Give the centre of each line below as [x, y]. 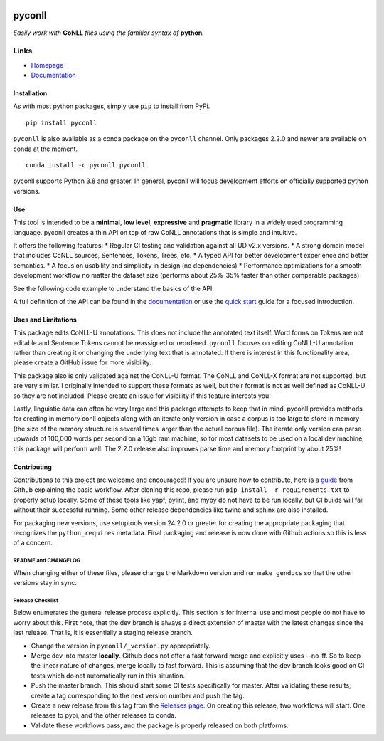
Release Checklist [36, 600]
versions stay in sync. [45, 583]
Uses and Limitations [45, 320]
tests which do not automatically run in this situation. [108, 676]
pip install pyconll [62, 122]
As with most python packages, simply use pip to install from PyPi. [112, 106]
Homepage [47, 65]
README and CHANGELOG [47, 561]
